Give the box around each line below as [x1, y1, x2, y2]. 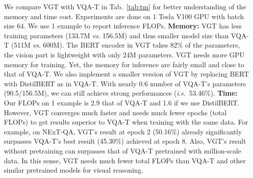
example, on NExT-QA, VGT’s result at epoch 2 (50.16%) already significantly [4, 126, 242, 136]
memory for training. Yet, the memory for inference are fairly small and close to [4, 59, 245, 69]
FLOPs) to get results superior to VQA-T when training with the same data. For [4, 117, 248, 127]
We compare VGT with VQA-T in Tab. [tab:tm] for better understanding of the [4, 1, 246, 11]
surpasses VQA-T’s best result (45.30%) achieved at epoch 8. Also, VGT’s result [4, 136, 246, 146]
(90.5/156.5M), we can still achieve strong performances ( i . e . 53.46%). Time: [4, 88, 238, 98]
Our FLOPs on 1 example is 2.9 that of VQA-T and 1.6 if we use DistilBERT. [4, 97, 240, 107]
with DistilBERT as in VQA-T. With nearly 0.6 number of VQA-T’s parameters [4, 78, 246, 88]
